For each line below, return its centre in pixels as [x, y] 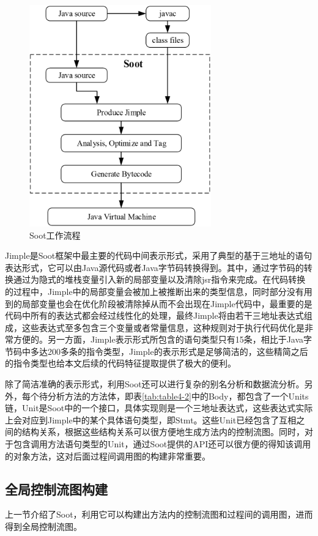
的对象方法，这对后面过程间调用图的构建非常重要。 [108, 456]
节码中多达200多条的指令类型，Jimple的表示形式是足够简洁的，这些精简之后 [157, 351]
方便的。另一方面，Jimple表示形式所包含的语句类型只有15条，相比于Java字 [163, 339]
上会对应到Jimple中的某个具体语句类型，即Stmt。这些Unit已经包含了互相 [151, 419]
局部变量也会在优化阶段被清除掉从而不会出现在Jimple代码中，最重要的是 [167, 303]
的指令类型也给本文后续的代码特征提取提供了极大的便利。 [120, 363]
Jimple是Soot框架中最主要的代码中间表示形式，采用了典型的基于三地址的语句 [159, 255]
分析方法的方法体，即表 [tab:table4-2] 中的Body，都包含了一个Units [178, 396]
